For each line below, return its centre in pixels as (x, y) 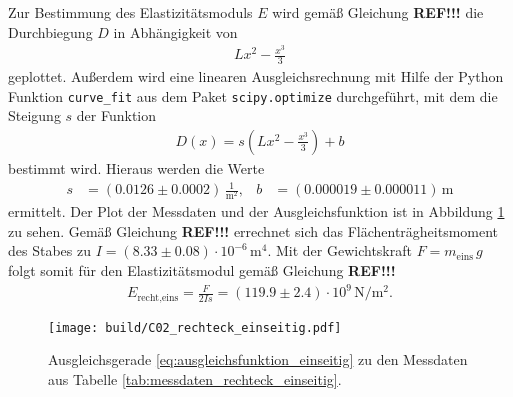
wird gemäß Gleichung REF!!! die (378, 12)
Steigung (34, 115)
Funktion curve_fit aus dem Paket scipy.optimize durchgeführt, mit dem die (253, 95)
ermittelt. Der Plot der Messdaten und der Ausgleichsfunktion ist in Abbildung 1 (256, 211)
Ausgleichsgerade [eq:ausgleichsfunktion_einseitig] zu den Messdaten (258, 359)
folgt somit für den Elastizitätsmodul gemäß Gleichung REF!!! (202, 270)
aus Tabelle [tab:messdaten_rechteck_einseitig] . (195, 378)
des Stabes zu (49, 250)
